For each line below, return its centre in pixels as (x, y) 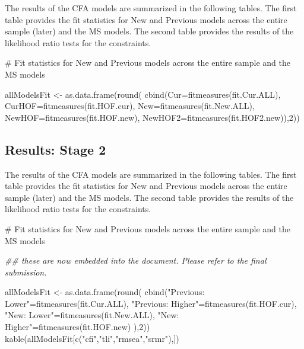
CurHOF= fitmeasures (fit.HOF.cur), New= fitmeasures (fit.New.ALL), (130, 106)
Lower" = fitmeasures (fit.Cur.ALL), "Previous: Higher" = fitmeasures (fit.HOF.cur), (151, 303)
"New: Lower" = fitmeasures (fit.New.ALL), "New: (92, 315)
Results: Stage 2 (56, 149)
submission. (26, 272)
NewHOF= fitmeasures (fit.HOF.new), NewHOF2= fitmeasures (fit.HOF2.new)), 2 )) (152, 117)
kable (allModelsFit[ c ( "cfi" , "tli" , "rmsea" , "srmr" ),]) (92, 338)
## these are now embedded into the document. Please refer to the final (136, 260)
